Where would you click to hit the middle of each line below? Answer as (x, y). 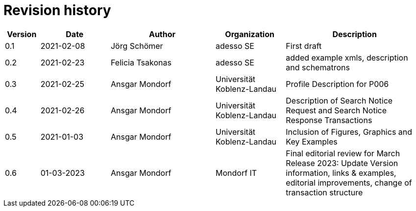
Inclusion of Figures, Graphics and (349, 132)
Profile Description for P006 (337, 84)
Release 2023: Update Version (342, 163)
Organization (250, 34)
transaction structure (324, 192)
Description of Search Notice (339, 100)
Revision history (57, 10)
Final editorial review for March (343, 153)
